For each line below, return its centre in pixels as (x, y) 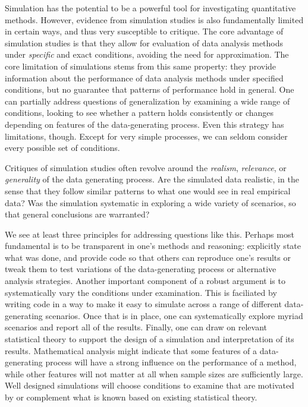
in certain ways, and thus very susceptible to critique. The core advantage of (144, 31)
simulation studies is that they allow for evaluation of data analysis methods (144, 42)
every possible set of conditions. (62, 148)
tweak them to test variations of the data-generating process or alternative (141, 269)
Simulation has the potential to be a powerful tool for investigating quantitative (150, 8)
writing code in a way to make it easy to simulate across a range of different (143, 304)
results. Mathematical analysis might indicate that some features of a (131, 350)
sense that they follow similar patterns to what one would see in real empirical (148, 190)
